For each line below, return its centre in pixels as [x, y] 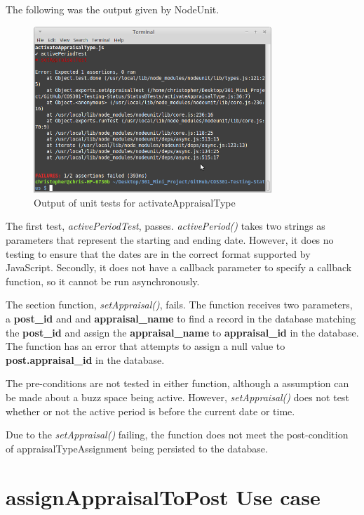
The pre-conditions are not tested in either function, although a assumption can [177, 383]
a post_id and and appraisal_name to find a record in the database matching [181, 319]
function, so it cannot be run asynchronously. [103, 281]
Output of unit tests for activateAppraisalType [135, 202]
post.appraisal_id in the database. [85, 359]
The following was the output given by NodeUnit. [113, 9]
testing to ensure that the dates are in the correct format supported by [158, 253]
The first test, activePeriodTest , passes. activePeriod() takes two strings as [166, 226]
